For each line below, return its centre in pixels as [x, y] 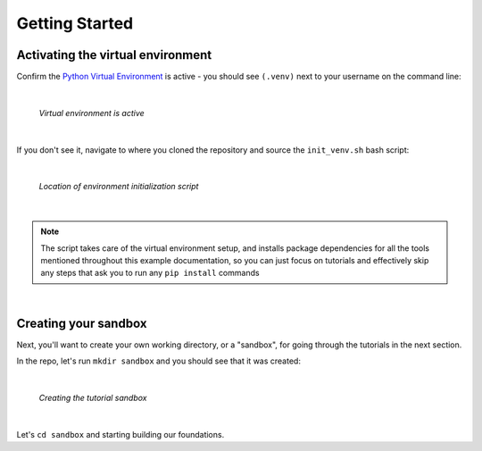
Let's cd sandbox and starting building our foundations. [120, 434]
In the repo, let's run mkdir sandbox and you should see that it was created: [158, 361]
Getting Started [75, 23]
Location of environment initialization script [119, 187]
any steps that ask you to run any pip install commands [150, 273]
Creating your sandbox [82, 323]
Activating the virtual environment [114, 55]
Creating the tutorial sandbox [93, 397]
